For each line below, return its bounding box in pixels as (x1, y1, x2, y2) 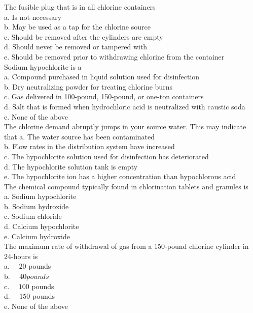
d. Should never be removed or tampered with (4, 41, 148, 52)
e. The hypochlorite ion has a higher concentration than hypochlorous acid (4, 171, 236, 182)
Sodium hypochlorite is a (4, 61, 82, 72)
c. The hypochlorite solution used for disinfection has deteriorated (4, 151, 209, 161)
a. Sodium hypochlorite (4, 191, 77, 202)
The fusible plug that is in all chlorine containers (4, 2, 156, 12)
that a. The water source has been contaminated (4, 131, 155, 141)
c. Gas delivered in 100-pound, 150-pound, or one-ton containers (4, 91, 204, 102)
